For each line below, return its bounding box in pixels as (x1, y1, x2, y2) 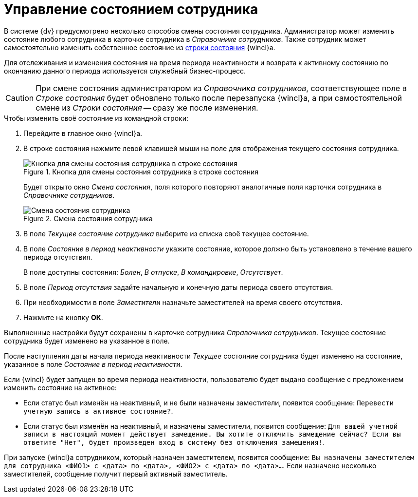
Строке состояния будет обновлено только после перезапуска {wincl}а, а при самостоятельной (36, 93, 402, 103)
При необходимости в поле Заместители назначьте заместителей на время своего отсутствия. (23, 298, 343, 306)
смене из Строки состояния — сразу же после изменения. (36, 102, 258, 113)
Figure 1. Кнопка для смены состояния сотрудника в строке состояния (23, 167, 258, 176)
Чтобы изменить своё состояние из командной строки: (4, 114, 188, 122)
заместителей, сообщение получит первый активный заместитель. (4, 469, 228, 478)
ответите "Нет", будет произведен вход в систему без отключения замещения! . (23, 438, 325, 446)
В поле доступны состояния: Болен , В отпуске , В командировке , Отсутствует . (23, 268, 283, 276)
